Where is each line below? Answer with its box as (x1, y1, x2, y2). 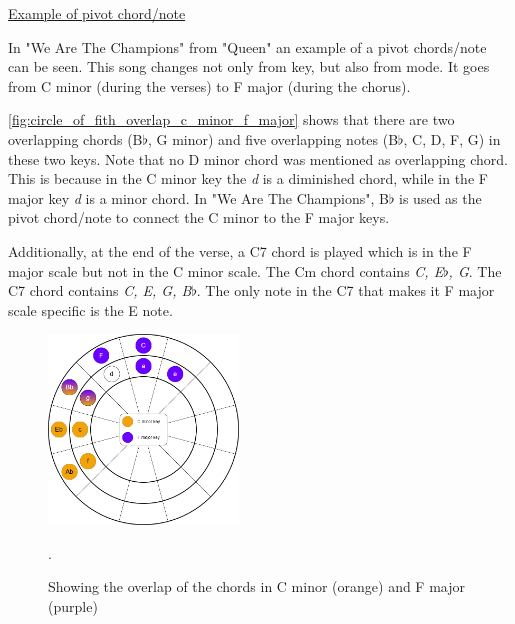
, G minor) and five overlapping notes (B (147, 128, 399, 149)
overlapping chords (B (8, 128, 143, 149)
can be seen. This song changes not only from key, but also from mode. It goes (8, 56, 490, 77)
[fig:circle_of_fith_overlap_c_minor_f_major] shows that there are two (8, 109, 455, 130)
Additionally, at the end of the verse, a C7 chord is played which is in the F (8, 240, 472, 261)
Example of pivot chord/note (8, 3, 186, 23)
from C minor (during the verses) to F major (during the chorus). (8, 75, 411, 96)
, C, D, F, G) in (403, 128, 501, 149)
